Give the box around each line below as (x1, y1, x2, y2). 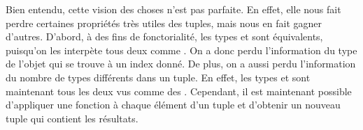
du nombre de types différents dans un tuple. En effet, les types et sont (6, 70, 311, 84)
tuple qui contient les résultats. (6, 111, 138, 125)
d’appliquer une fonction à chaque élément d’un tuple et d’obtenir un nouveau (6, 97, 341, 112)
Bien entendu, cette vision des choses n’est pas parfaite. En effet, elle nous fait (6, 2, 341, 16)
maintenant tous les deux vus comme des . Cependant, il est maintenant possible (6, 83, 352, 98)
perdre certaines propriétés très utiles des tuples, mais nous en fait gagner (6, 15, 322, 30)
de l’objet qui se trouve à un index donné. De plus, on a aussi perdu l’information (6, 56, 356, 71)
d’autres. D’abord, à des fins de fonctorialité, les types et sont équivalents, (6, 29, 323, 44)
